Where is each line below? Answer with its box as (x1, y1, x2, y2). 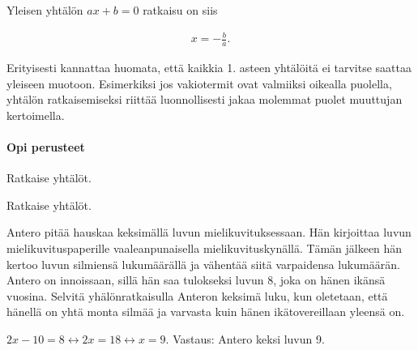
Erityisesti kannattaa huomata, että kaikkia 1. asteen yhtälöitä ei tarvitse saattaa (6, 58, 412, 75)
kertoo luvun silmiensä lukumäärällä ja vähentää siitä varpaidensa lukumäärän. (6, 255, 400, 272)
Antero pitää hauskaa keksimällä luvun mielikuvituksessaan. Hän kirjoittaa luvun (6, 224, 412, 241)
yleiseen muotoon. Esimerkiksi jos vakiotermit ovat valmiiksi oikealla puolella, (6, 75, 392, 92)
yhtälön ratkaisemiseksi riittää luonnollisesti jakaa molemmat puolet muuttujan (6, 91, 403, 108)
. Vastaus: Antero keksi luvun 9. (165, 330, 325, 347)
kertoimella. (6, 106, 65, 123)
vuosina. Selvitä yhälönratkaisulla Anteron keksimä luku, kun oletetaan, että (6, 287, 388, 304)
